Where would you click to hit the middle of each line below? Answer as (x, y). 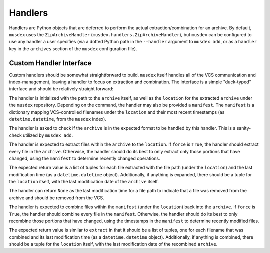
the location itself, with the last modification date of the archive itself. (84, 182)
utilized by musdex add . (48, 135)
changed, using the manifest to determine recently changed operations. (85, 158)
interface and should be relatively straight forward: (61, 89)
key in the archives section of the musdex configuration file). (73, 49)
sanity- (244, 128)
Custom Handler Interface (50, 63)
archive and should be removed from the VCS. (57, 198)
